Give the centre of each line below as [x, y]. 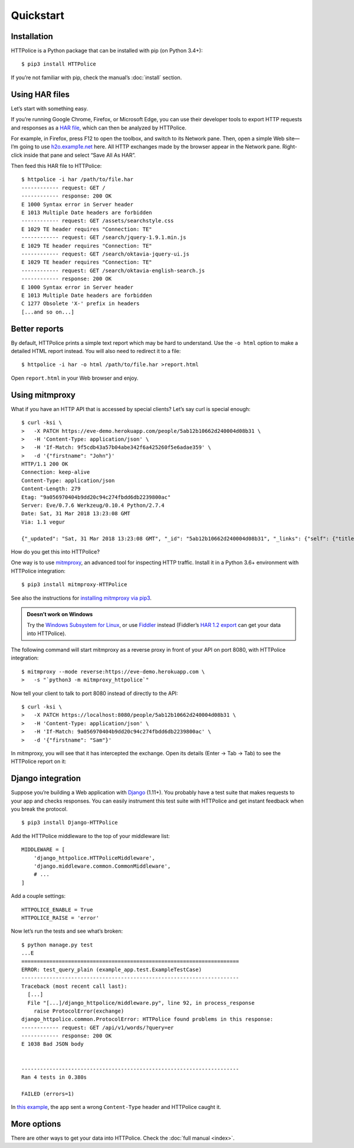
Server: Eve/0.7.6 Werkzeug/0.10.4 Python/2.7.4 [93, 505]
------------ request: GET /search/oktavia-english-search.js [113, 270]
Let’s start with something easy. [50, 108]
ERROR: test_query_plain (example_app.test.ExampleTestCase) [112, 969]
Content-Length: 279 [51, 489]
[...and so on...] [48, 312]
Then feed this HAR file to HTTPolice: [56, 166]
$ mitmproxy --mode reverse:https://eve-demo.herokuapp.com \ [113, 672]
